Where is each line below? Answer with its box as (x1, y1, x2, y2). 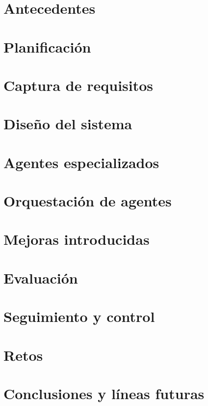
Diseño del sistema (3, 114, 132, 134)
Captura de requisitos (3, 75, 154, 95)
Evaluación (3, 267, 78, 288)
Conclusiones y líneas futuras (3, 383, 205, 403)
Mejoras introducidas (3, 229, 150, 249)
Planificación (3, 36, 91, 57)
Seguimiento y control (3, 306, 155, 326)
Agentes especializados (3, 152, 159, 172)
